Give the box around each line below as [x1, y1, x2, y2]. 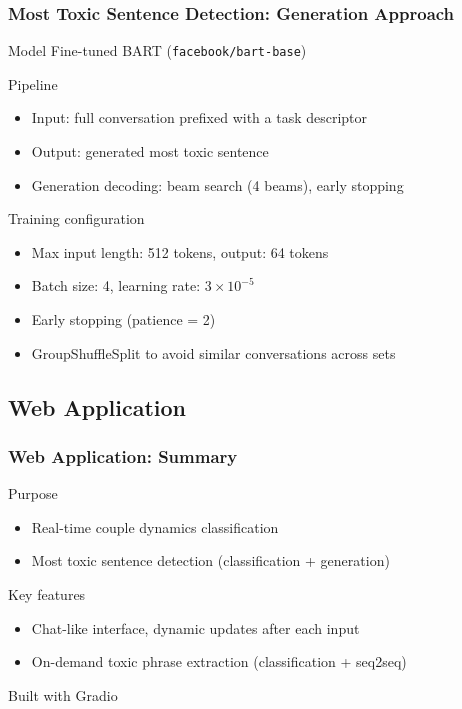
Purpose [8, 483, 58, 504]
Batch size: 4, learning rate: [31, 275, 201, 296]
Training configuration [8, 208, 145, 229]
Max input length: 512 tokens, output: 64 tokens [31, 241, 329, 262]
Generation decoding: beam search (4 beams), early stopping [31, 174, 404, 195]
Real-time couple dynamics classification [31, 516, 279, 537]
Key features [8, 584, 86, 604]
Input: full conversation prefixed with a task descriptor [31, 107, 368, 128]
